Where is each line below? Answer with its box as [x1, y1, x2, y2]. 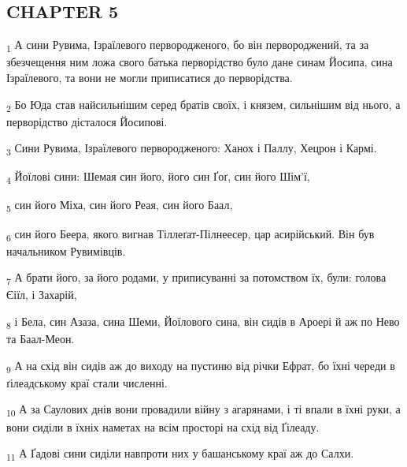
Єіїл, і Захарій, [6, 286, 77, 303]
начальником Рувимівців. [6, 242, 126, 259]
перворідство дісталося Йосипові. [6, 113, 168, 129]
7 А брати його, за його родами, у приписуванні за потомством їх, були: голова [6, 269, 387, 288]
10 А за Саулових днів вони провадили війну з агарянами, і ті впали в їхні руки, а [6, 401, 401, 420]
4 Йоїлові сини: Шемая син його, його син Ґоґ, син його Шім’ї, [6, 168, 310, 187]
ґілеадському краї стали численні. [6, 374, 168, 390]
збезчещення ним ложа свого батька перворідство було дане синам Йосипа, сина [6, 54, 393, 70]
